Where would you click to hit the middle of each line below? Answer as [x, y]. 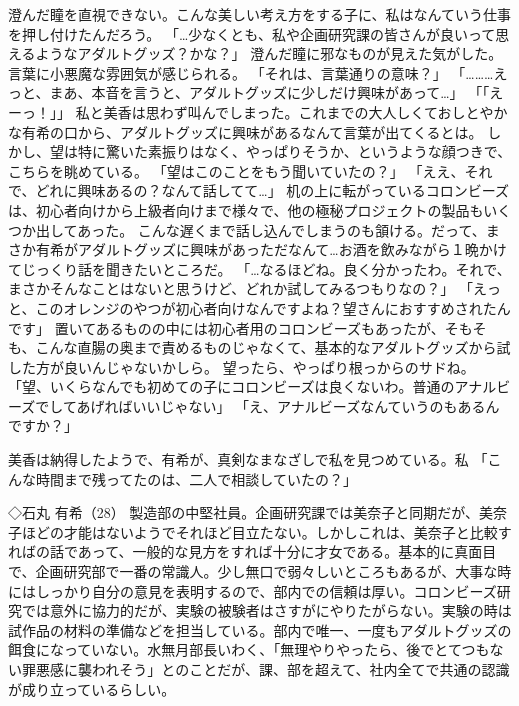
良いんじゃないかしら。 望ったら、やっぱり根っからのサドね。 [269, 366]
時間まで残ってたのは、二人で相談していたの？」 [196, 478]
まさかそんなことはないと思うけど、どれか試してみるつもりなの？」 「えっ [254, 288]
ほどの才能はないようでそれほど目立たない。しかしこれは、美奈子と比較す [266, 531]
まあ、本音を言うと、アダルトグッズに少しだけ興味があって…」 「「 [269, 92]
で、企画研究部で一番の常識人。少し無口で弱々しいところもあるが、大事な [253, 571]
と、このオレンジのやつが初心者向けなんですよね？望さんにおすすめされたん [259, 307]
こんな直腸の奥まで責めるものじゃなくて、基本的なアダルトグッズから [266, 347]
